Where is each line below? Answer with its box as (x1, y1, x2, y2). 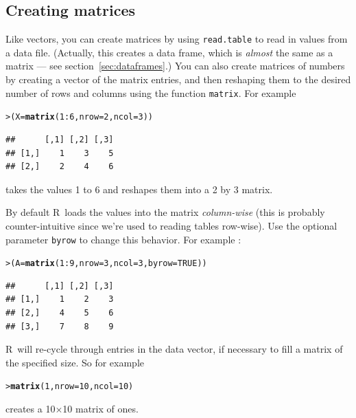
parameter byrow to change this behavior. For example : (5, 232, 241, 246)
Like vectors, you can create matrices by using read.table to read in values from (5, 32, 348, 46)
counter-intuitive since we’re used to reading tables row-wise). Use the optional (5, 218, 337, 232)
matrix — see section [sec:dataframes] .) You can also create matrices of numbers (5, 58, 345, 73)
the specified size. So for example (5, 355, 145, 369)
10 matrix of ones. (62, 401, 139, 416)
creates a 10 (5, 401, 56, 416)
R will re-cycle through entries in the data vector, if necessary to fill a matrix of (5, 342, 343, 356)
